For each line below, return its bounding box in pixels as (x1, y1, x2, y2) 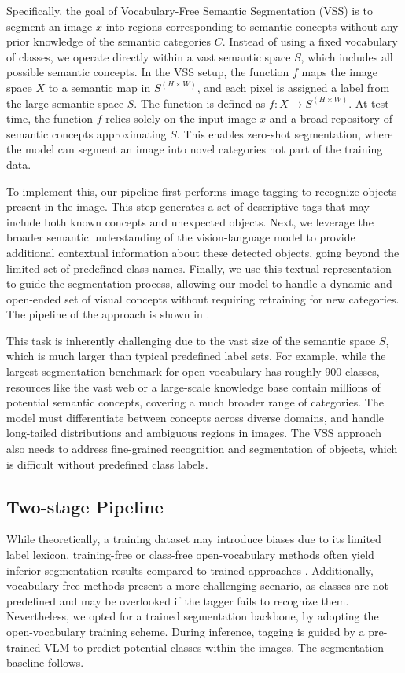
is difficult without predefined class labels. (6, 455, 208, 472)
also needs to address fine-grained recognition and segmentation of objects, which (6, 440, 398, 457)
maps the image (301, 64, 378, 80)
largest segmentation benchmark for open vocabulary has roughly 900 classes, (6, 363, 380, 380)
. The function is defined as (134, 94, 266, 111)
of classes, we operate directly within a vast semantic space (6, 48, 291, 64)
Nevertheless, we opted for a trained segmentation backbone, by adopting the (6, 608, 379, 624)
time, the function (6, 110, 94, 127)
